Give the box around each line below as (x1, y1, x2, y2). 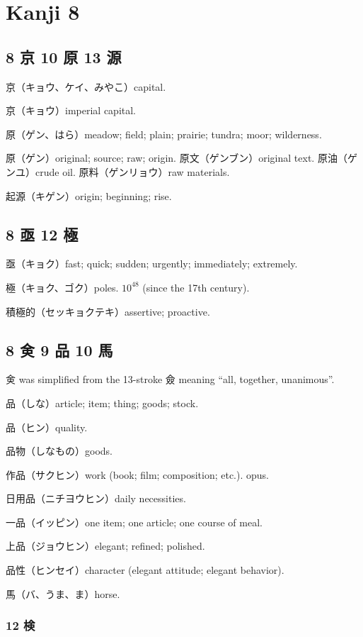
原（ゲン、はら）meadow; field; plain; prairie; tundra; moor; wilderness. (6, 126, 322, 141)
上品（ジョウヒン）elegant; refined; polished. (6, 538, 205, 553)
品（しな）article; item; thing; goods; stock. (6, 395, 199, 410)
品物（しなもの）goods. (6, 443, 113, 458)
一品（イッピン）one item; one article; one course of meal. (6, 514, 263, 529)
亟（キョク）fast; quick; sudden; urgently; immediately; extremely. (6, 256, 298, 271)
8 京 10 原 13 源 (6, 45, 122, 67)
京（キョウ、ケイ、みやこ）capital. (6, 79, 166, 94)
